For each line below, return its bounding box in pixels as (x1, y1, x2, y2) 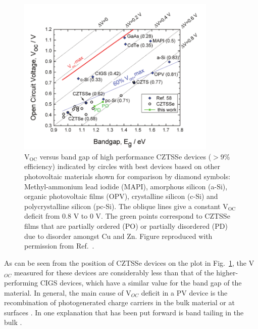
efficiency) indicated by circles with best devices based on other (24, 161, 221, 172)
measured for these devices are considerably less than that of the (14, 267, 214, 278)
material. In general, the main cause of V (4, 287, 131, 298)
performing (4, 277, 38, 287)
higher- (216, 267, 238, 278)
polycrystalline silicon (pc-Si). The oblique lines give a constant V (24, 200, 228, 211)
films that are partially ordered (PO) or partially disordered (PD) (24, 221, 228, 231)
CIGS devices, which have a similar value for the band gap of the (40, 277, 242, 287)
